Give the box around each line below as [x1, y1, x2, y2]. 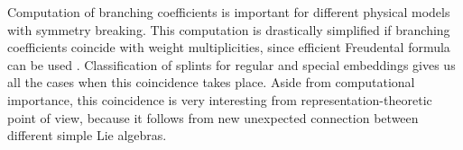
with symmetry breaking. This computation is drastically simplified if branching [7, 20, 450, 39]
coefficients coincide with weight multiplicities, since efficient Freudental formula [7, 38, 450, 57]
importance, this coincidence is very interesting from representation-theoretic [7, 90, 432, 109]
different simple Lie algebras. [7, 126, 167, 145]
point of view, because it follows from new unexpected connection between [7, 108, 419, 127]
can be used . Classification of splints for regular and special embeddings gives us [7, 55, 456, 74]
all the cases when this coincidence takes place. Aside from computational [7, 73, 415, 92]
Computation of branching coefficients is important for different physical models [7, 3, 450, 21]
